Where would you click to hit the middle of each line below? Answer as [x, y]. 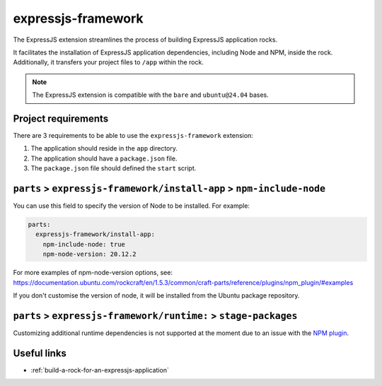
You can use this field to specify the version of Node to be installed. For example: [132, 206]
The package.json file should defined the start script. [114, 168]
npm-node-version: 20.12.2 [90, 254]
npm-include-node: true [84, 244]
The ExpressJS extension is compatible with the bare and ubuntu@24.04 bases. [150, 95]
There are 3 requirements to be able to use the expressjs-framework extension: [133, 136]
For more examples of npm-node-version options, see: [93, 273]
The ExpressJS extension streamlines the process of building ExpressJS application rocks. [145, 40]
